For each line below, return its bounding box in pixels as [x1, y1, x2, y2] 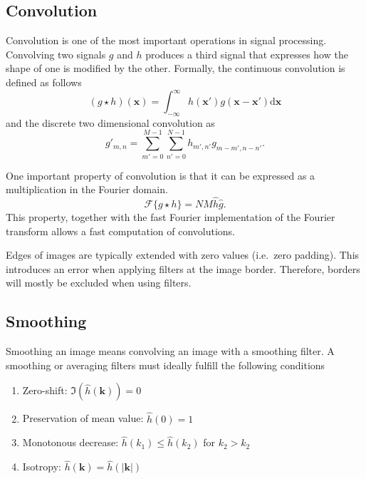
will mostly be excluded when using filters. [6, 275, 192, 290]
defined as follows [6, 74, 82, 89]
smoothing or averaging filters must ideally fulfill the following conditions [6, 357, 325, 372]
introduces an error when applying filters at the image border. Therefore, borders [6, 261, 360, 276]
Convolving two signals [6, 46, 106, 61]
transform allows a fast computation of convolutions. [6, 223, 236, 238]
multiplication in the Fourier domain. [6, 182, 168, 197]
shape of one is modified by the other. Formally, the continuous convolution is [6, 61, 345, 76]
